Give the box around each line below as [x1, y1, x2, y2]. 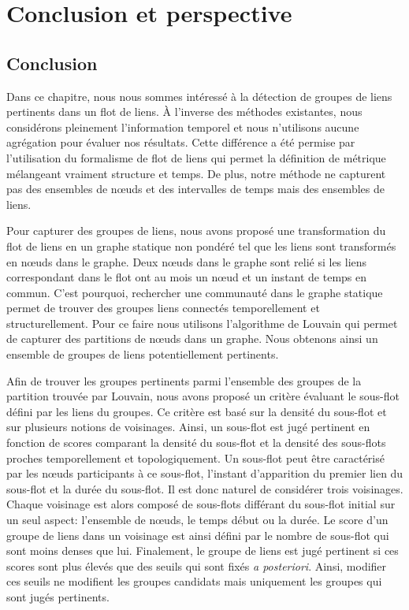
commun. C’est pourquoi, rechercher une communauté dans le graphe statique [6, 284, 383, 300]
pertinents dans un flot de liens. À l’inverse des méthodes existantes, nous [6, 103, 363, 120]
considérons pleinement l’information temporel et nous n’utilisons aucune [6, 118, 359, 135]
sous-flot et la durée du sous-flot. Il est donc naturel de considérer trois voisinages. [6, 480, 403, 497]
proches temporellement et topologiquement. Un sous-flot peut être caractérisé [6, 449, 385, 466]
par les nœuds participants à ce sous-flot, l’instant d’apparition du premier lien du [6, 465, 403, 482]
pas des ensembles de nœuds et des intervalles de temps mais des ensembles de [6, 180, 385, 197]
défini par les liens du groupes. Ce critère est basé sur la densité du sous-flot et [6, 403, 387, 419]
